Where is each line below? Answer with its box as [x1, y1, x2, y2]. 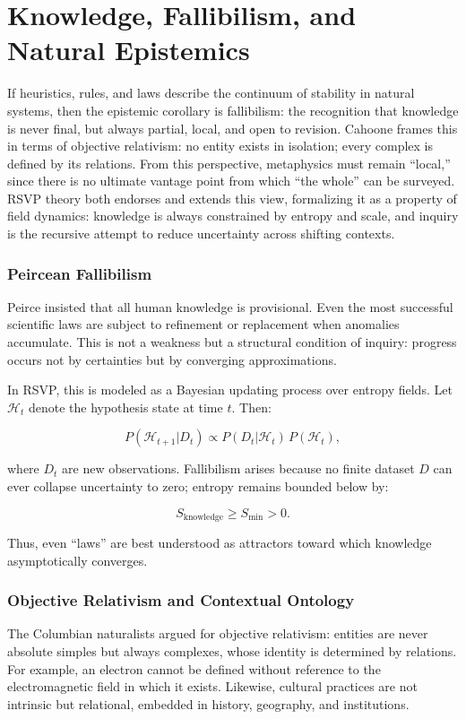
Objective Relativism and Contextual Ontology [7, 589, 355, 611]
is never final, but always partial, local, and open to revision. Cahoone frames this [7, 118, 458, 137]
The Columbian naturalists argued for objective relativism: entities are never [7, 624, 428, 643]
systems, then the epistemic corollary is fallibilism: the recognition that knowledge [7, 100, 459, 119]
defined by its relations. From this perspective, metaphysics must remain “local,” [7, 153, 451, 172]
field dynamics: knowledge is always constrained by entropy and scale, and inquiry [7, 206, 459, 225]
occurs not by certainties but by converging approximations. [7, 350, 337, 368]
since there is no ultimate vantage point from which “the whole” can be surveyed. [7, 171, 455, 190]
